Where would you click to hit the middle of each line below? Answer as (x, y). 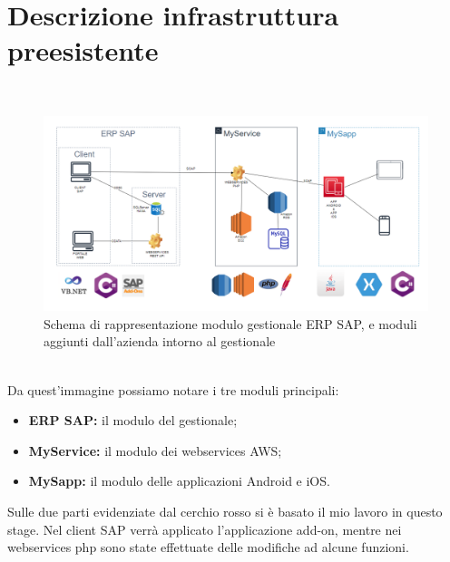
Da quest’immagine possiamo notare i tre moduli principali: (173, 389)
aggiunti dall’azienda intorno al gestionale (160, 341)
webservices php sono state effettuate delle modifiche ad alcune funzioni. (208, 547)
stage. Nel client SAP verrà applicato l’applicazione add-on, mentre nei (205, 529)
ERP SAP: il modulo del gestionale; (133, 420)
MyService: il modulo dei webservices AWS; (155, 450)
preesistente (83, 50)
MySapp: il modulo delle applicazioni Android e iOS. (179, 481)
